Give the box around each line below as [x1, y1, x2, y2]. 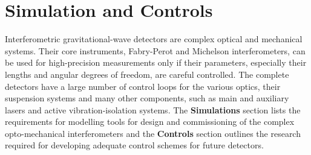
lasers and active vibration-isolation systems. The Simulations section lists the [5, 103, 301, 116]
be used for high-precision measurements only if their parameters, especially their [5, 56, 307, 69]
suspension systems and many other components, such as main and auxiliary [5, 92, 289, 104]
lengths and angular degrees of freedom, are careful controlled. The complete [5, 68, 289, 80]
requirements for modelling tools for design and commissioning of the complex [5, 115, 295, 128]
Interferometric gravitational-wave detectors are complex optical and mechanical [5, 33, 303, 45]
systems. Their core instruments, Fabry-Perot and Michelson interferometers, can [5, 44, 306, 57]
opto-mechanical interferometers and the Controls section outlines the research [5, 127, 301, 139]
